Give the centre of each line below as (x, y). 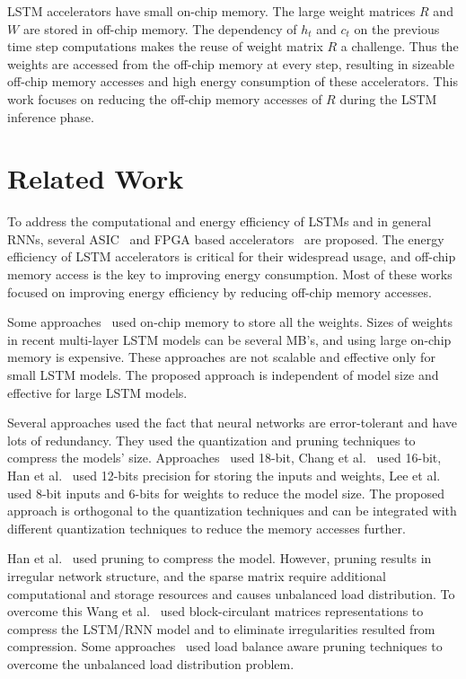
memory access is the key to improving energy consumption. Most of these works (230, 274)
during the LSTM (388, 98)
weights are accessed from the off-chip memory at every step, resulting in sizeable (231, 63)
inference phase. (51, 116)
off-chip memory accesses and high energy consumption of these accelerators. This (233, 81)
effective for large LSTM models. (97, 392)
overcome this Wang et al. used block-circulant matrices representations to (215, 611)
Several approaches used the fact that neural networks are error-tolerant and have (233, 423)
